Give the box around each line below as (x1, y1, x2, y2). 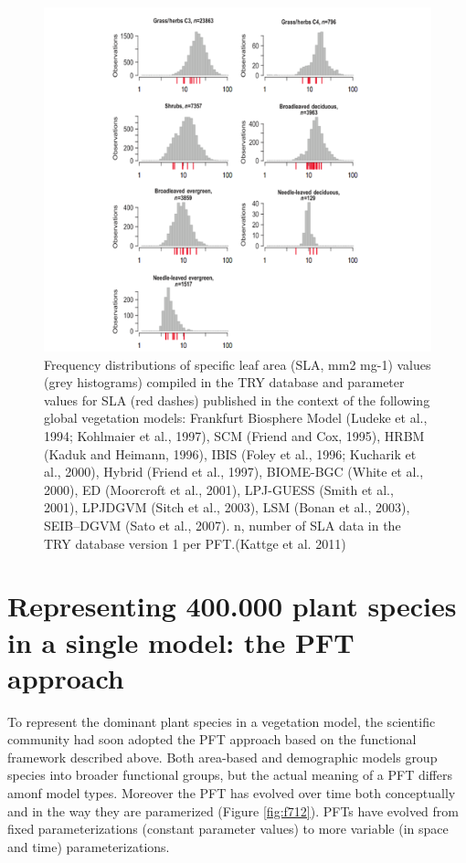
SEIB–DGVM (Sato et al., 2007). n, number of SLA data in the (44, 516, 401, 534)
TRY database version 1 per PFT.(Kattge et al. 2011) (44, 533, 346, 553)
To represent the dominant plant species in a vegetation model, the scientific (7, 711, 436, 731)
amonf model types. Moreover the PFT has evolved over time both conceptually (7, 784, 456, 803)
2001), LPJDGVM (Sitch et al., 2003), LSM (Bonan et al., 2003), (44, 498, 410, 517)
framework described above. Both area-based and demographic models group (7, 747, 438, 766)
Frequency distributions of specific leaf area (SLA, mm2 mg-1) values (44, 354, 431, 374)
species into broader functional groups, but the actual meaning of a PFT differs (7, 765, 452, 784)
